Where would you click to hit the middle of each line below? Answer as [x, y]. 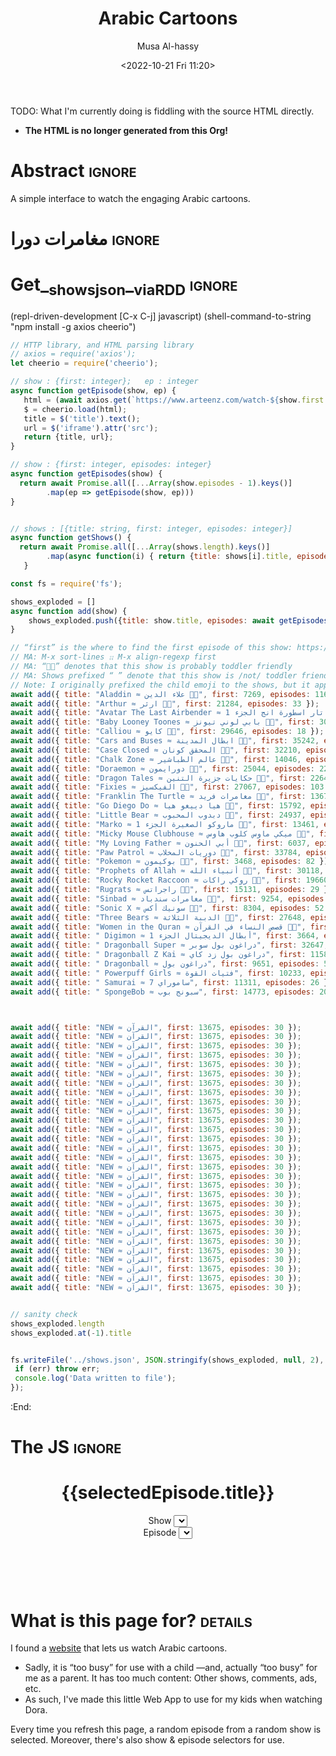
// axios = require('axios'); [73, 354]
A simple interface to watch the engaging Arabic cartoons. [130, 198]
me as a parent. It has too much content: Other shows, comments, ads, [171, 1678]
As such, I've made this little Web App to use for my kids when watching [173, 1699]
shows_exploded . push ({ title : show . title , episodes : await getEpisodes [178, 620]
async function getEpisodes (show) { [86, 474]
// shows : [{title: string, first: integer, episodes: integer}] [151, 528]
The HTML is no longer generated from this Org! [126, 130]
